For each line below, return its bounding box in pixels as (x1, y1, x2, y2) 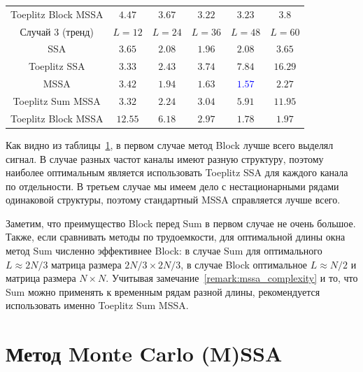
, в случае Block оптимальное (180, 257, 308, 271)
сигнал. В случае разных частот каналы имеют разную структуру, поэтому (6, 151, 324, 166)
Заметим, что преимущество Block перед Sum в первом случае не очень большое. (6, 215, 356, 230)
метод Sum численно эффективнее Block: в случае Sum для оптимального (6, 243, 322, 258)
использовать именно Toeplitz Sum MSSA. (6, 298, 189, 313)
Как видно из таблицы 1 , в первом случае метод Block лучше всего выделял (6, 137, 334, 152)
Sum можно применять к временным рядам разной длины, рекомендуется (6, 284, 320, 299)
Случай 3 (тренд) (20, 24, 94, 38)
